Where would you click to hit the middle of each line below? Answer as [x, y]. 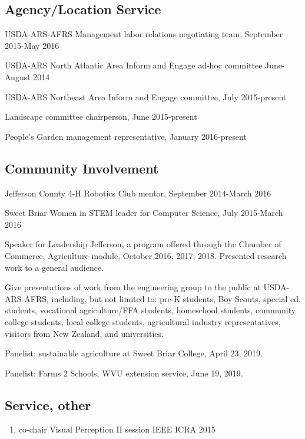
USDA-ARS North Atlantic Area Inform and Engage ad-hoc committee [134, 65]
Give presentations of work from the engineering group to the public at [133, 287]
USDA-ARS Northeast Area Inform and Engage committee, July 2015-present [146, 96]
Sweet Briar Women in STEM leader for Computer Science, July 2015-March [144, 213]
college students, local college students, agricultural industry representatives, [143, 321]
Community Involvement [82, 168]
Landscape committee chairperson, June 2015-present [101, 117]
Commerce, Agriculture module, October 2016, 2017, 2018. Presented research [146, 255]
